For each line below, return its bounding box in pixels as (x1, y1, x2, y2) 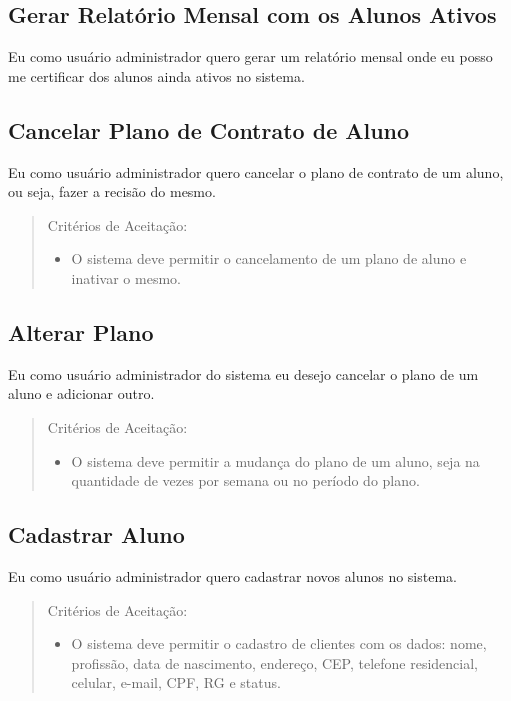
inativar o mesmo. (71, 267, 181, 288)
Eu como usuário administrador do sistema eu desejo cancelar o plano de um (8, 363, 479, 384)
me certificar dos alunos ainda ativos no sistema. (8, 65, 305, 86)
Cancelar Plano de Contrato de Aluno (8, 114, 410, 145)
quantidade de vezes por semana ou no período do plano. (71, 470, 420, 491)
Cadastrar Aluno (8, 519, 185, 550)
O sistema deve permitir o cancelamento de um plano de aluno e (71, 248, 467, 269)
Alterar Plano (8, 316, 154, 347)
